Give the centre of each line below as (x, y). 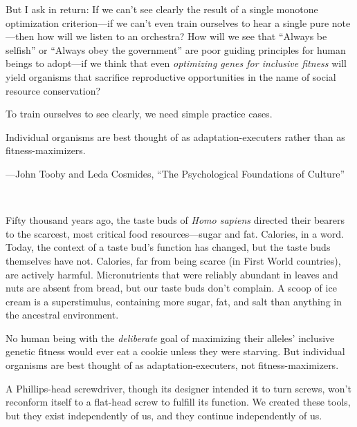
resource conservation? (53, 90)
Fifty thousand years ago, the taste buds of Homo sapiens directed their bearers (175, 220)
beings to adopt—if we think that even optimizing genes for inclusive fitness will (176, 63)
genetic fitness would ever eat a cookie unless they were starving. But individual (175, 351)
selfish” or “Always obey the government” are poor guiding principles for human (176, 49)
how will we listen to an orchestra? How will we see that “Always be (182, 36)
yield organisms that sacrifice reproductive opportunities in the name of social (171, 76)
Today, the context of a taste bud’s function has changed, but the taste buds (168, 247)
